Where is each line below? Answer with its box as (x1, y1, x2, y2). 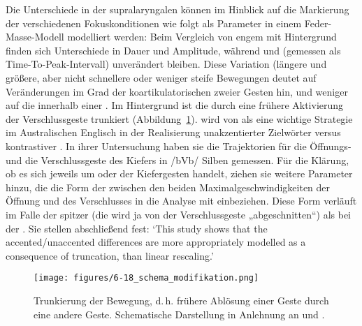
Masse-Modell (6, 29, 64, 44)
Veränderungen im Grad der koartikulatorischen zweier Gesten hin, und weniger (6, 84, 348, 98)
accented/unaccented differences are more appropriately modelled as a (6, 235, 306, 249)
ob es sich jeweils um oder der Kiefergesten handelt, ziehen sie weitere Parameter (6, 166, 353, 181)
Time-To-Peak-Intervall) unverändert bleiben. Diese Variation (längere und (6, 57, 327, 71)
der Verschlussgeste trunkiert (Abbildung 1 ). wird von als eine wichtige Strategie (6, 111, 353, 126)
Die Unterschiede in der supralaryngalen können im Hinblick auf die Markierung (6, 2, 349, 16)
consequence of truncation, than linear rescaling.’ (6, 248, 214, 262)
